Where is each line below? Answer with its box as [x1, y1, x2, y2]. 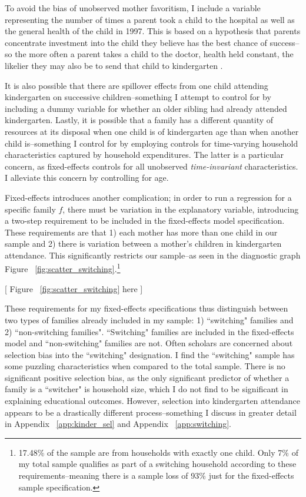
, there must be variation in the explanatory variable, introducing [62, 203, 299, 215]
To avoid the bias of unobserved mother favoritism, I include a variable [5, 2, 261, 14]
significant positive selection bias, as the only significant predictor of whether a [5, 371, 290, 383]
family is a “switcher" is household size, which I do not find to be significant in [5, 383, 288, 395]
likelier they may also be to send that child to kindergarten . [5, 59, 223, 71]
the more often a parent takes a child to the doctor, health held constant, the [15, 48, 294, 60]
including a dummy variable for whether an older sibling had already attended [5, 102, 287, 114]
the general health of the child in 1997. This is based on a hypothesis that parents [5, 25, 301, 37]
